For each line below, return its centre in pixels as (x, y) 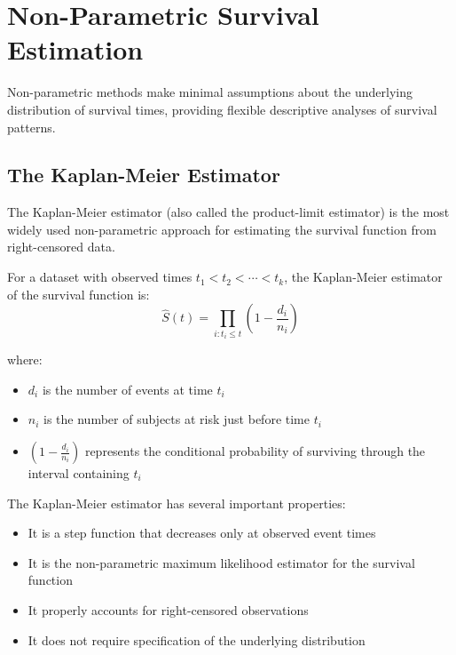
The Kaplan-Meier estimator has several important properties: (177, 503)
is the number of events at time (127, 389)
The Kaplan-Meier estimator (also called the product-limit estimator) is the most (228, 212)
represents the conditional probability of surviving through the (255, 451)
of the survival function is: (79, 294)
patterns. (31, 127)
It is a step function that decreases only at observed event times (202, 533)
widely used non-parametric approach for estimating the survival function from (222, 229)
